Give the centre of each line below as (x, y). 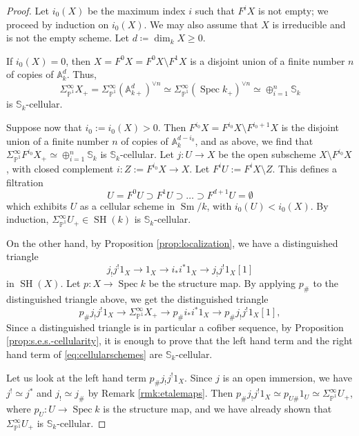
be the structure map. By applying (222, 283)
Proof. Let (28, 10)
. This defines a (304, 168)
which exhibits (37, 205)
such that (215, 10)
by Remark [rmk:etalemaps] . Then (161, 393)
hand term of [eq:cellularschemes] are (85, 354)
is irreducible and (309, 24)
